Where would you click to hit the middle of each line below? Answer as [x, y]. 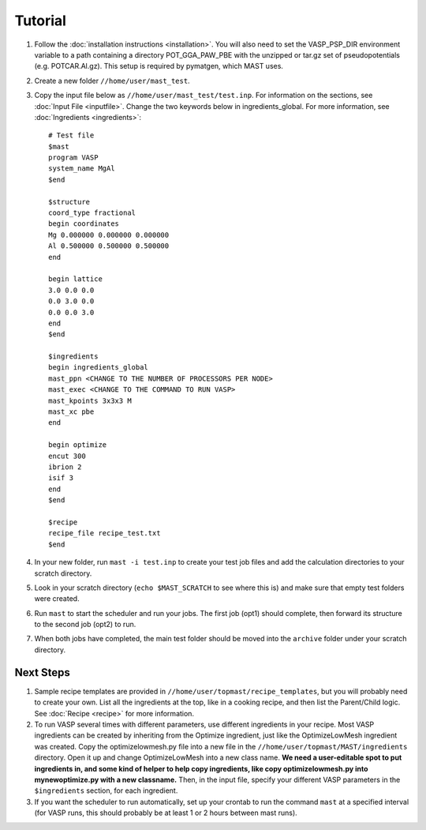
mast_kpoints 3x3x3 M [90, 400]
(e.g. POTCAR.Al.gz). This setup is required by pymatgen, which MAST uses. [159, 66]
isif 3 [61, 478]
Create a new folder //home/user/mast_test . [112, 81]
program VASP [73, 158]
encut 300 [67, 456]
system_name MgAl [82, 169]
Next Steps [42, 672]
